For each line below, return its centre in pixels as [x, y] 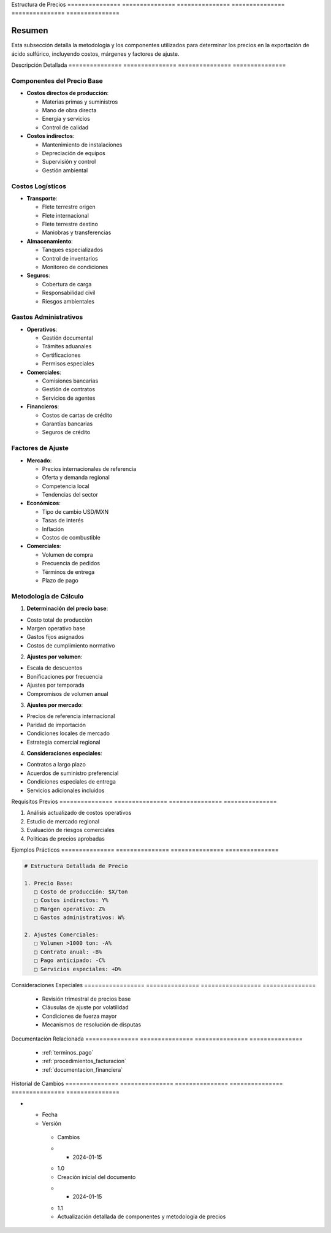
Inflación [53, 529]
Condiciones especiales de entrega [71, 782]
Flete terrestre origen [69, 207]
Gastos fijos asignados [55, 637]
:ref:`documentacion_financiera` [82, 1069]
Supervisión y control [69, 162]
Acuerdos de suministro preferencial [73, 773]
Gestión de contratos [68, 389]
